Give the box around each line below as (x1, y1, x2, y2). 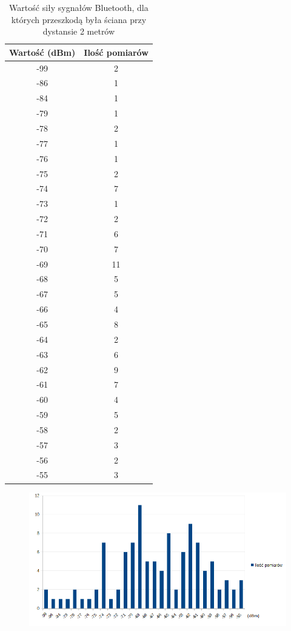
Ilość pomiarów (84, 46, 149, 58)
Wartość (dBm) (9, 46, 76, 58)
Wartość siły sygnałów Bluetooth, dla (9, 1, 149, 13)
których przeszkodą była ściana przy (11, 13, 147, 25)
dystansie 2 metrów (42, 25, 115, 38)
